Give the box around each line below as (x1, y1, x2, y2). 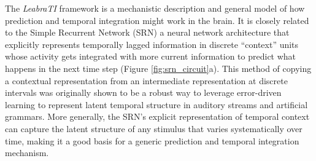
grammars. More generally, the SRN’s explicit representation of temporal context (5, 110, 310, 123)
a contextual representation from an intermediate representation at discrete (5, 74, 288, 87)
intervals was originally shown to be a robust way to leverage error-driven (5, 86, 282, 99)
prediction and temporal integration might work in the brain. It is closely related (5, 14, 309, 26)
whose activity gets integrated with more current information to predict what (5, 50, 296, 63)
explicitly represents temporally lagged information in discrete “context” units (5, 37, 299, 50)
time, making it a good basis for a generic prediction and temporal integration (5, 134, 299, 147)
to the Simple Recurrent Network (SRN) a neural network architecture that (5, 26, 290, 39)
